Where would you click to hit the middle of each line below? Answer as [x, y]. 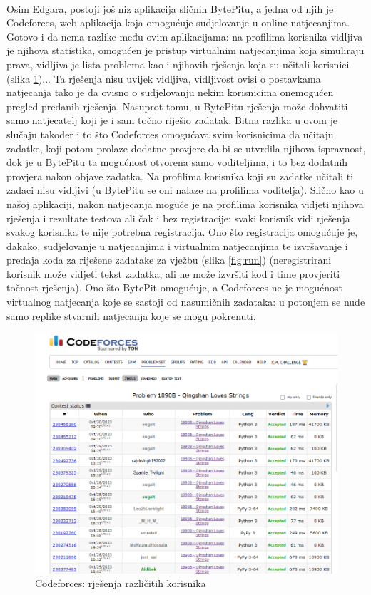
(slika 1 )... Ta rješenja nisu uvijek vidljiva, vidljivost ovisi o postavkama [164, 78]
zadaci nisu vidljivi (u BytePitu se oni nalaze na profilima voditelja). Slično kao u [185, 190]
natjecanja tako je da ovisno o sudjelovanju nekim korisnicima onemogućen [170, 92]
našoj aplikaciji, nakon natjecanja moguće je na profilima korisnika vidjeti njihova [185, 203]
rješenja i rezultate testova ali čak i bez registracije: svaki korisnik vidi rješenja [178, 218]
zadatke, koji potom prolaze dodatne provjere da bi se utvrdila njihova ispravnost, [186, 148]
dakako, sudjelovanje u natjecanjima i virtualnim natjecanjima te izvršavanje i [177, 245]
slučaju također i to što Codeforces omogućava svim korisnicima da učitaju [170, 134]
